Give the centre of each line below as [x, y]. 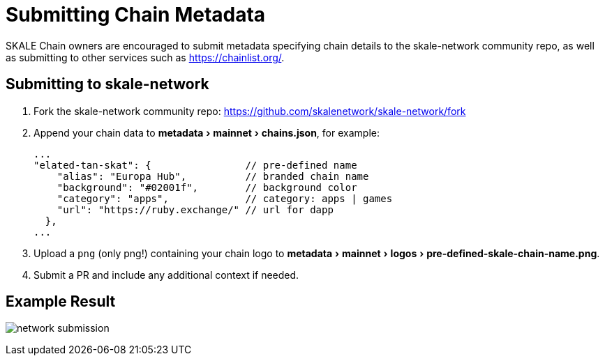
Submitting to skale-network [107, 84]
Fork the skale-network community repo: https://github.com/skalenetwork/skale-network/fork [250, 111]
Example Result [61, 302]
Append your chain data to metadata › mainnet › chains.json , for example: [207, 132]
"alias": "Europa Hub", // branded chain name [213, 176]
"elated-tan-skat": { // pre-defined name [195, 165]
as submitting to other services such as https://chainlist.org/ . [145, 57]
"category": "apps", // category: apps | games [225, 198]
